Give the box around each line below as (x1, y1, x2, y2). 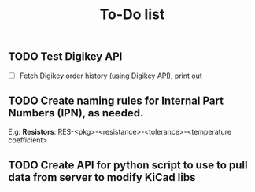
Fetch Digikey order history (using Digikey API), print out (19, 71, 202, 80)
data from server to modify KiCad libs (8, 171, 196, 184)
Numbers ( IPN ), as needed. (8, 106, 144, 120)
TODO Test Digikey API (8, 50, 123, 64)
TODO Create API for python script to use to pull (8, 158, 248, 172)
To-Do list (99, 6, 165, 24)
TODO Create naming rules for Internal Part (8, 94, 224, 108)
